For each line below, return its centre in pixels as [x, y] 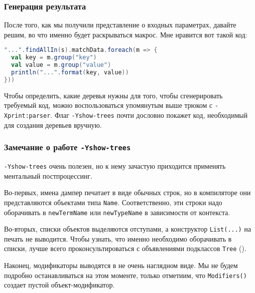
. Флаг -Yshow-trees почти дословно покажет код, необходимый [149, 115]
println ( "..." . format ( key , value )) [70, 73]
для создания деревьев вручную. [53, 125]
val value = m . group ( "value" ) [61, 65]
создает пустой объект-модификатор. [60, 285]
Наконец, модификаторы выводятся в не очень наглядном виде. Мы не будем [121, 265]
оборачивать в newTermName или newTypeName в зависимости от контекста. [117, 212]
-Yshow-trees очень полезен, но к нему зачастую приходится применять [115, 166]
